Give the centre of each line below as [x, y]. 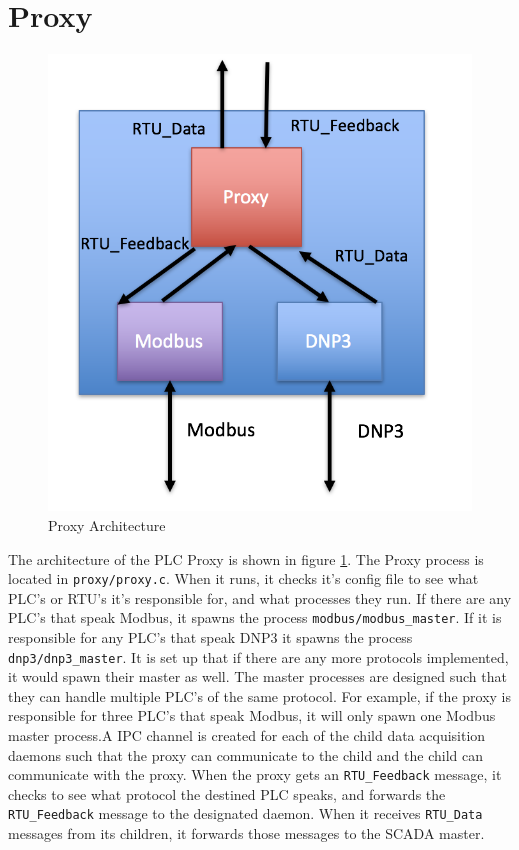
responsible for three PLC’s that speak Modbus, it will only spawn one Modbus [252, 715]
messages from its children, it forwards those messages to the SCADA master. [246, 833]
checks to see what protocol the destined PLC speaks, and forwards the [227, 793]
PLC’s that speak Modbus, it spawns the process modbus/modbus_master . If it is [255, 617]
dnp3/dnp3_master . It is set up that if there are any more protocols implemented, [258, 656]
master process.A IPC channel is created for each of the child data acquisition [247, 735]
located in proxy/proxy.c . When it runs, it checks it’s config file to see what [243, 578]
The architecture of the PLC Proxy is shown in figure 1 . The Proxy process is [246, 558]
